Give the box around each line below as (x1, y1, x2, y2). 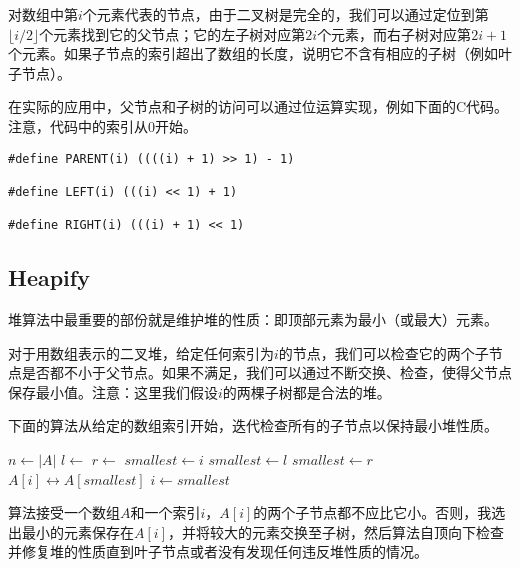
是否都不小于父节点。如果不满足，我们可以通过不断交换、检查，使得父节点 (21, 362, 512, 383)
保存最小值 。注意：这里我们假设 (8, 381, 218, 402)
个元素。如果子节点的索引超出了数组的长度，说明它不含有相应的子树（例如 (8, 43, 498, 64)
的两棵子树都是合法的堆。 (222, 381, 391, 402)
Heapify (8, 262, 90, 293)
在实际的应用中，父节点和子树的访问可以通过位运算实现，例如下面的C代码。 (8, 96, 509, 117)
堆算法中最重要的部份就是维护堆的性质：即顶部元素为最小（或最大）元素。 (8, 309, 498, 330)
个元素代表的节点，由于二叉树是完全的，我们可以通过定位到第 (82, 4, 489, 24)
